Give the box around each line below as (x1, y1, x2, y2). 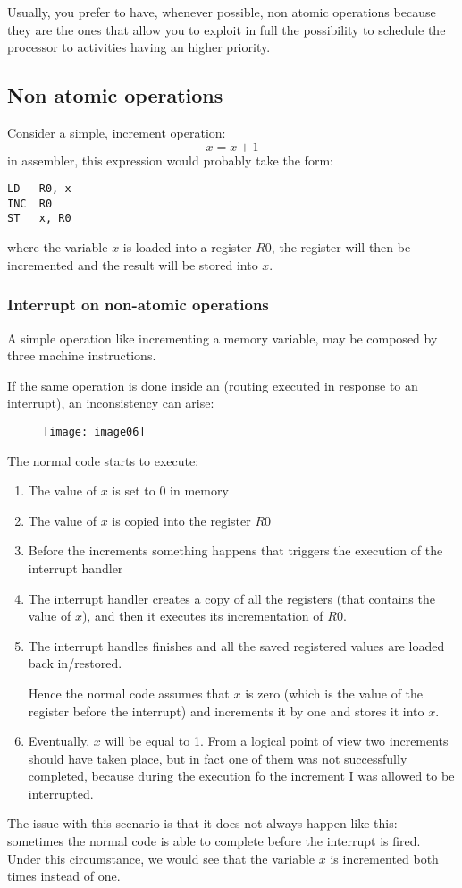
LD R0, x (7, 182, 71, 196)
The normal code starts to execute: (7, 451, 199, 469)
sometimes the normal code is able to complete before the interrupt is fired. (7, 832, 421, 850)
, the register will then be (271, 238, 411, 257)
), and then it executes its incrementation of (81, 606, 323, 625)
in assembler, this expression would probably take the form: (7, 150, 333, 169)
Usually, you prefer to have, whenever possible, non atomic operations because (7, 3, 436, 21)
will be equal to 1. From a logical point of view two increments (105, 732, 449, 750)
